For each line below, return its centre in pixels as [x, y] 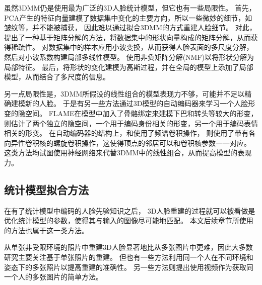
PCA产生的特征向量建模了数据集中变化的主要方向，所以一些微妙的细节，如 [128, 17]
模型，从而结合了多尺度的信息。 [57, 77]
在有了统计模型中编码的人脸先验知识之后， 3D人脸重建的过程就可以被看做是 [130, 210]
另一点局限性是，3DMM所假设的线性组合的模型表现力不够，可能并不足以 [124, 93]
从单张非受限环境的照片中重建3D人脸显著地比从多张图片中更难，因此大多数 [128, 247]
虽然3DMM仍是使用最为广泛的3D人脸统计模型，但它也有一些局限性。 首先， [130, 8]
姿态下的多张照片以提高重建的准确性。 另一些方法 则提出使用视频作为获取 [125, 267]
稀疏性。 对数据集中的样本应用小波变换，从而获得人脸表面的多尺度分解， [132, 47]
